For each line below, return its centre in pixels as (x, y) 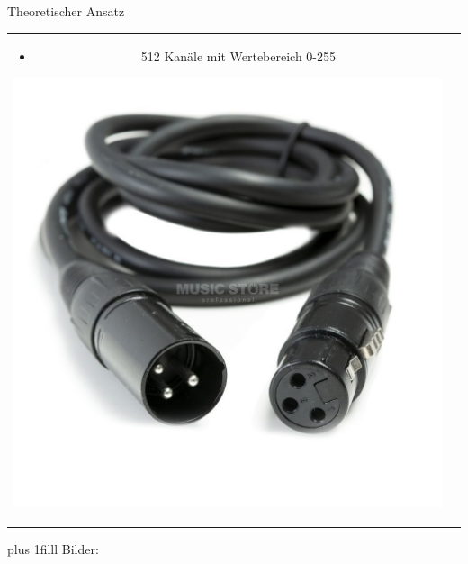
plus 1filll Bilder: (53, 549)
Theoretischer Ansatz (66, 11)
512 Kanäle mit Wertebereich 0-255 (238, 56)
